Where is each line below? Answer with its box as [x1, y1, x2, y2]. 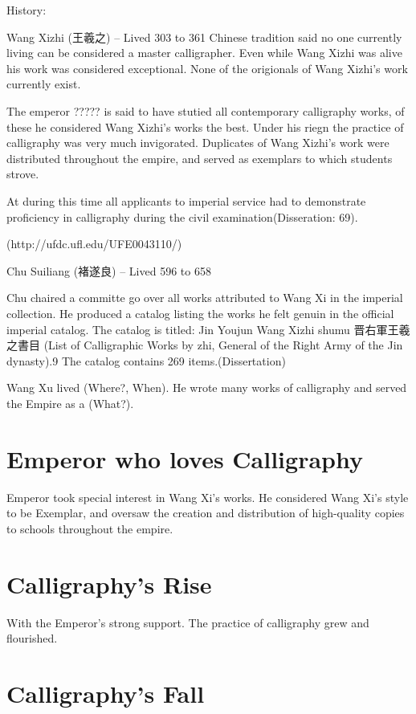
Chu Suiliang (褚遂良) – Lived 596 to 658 [6, 262, 211, 279]
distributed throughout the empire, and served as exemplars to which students [6, 149, 393, 166]
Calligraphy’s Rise [6, 567, 212, 600]
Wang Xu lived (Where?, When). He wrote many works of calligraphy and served [6, 379, 407, 396]
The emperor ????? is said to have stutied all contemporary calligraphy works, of [6, 102, 405, 119]
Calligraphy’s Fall [6, 676, 205, 709]
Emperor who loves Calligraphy [6, 442, 363, 475]
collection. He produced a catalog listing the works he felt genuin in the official [6, 304, 394, 321]
